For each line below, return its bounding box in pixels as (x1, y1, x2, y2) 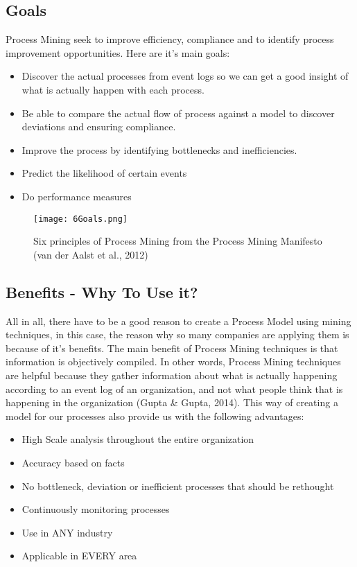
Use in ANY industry (21, 525, 113, 539)
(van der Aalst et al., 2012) (33, 247, 148, 261)
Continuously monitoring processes (21, 502, 170, 516)
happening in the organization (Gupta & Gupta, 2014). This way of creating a (6, 395, 338, 410)
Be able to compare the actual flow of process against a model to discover (21, 105, 335, 120)
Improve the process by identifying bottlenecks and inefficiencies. (21, 142, 297, 157)
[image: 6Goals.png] (33, 213, 128, 224)
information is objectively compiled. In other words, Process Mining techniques (6, 354, 341, 369)
